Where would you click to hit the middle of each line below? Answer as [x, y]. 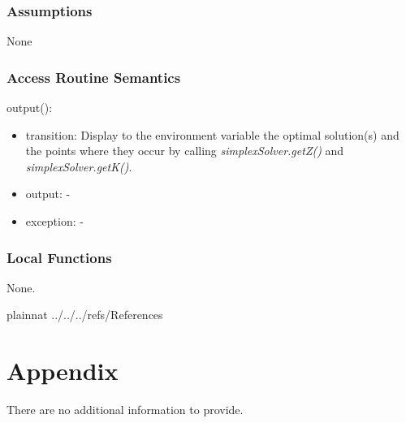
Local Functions [59, 257]
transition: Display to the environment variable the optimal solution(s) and [212, 134]
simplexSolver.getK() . [79, 166]
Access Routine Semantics [94, 77]
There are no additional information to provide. [125, 410]
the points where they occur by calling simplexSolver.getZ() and [185, 151]
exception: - [54, 221]
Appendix [63, 371]
